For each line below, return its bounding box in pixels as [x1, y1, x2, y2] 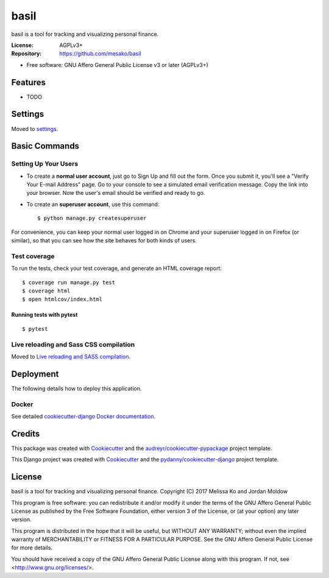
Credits [11, 428, 40, 439]
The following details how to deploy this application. [11, 384, 142, 392]
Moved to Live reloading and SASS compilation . [11, 353, 131, 360]
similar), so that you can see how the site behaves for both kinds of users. [11, 237, 197, 244]
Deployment [11, 368, 59, 379]
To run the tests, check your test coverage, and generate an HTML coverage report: [11, 265, 222, 272]
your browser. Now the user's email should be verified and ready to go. [26, 189, 205, 197]
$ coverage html [22, 287, 71, 294]
